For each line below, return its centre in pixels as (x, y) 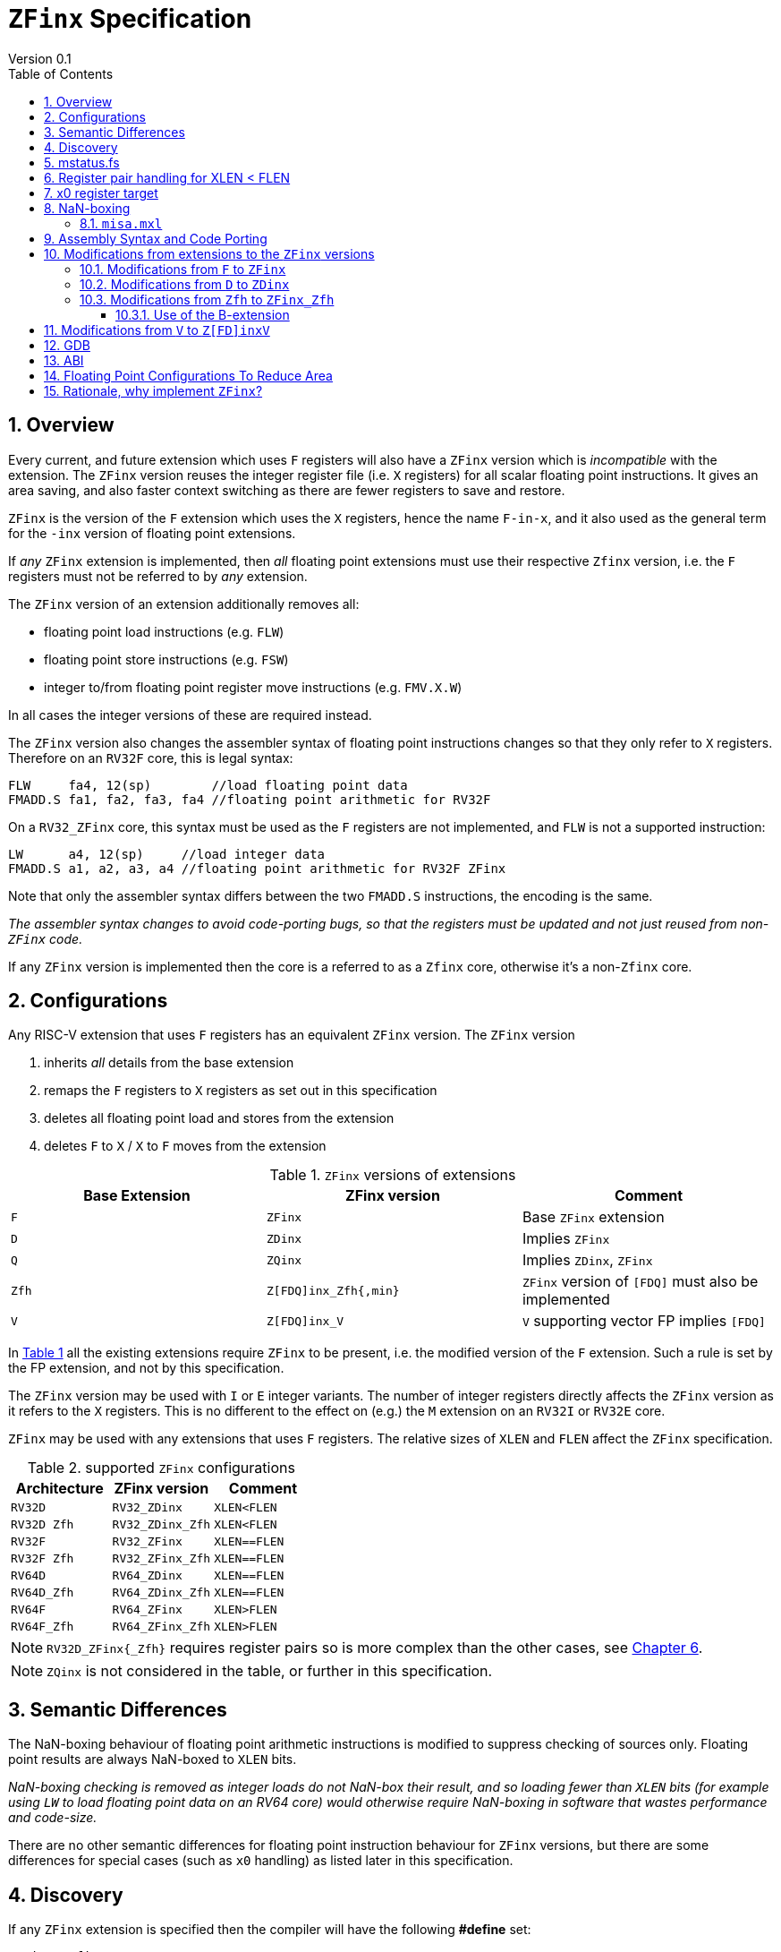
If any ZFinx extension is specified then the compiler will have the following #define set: (270, 1930)
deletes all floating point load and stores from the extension (219, 1118)
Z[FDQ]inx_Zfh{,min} (333, 1290)
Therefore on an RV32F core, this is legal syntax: (151, 758)
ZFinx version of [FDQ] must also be (640, 1282)
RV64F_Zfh (42, 1627)
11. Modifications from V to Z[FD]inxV (157, 330)
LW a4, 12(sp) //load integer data (167, 854)
